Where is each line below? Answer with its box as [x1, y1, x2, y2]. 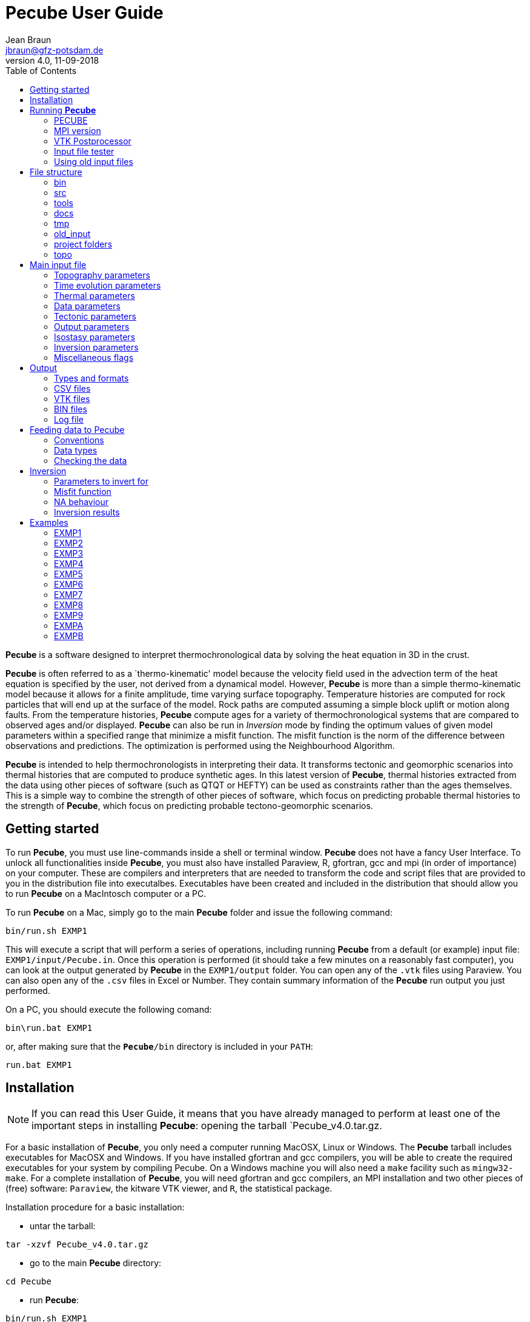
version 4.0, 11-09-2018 [5, 55, 99, 65]
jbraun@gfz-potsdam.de [5, 44, 104, 55]
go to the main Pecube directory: [30, 1258, 162, 1269]
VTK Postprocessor [54, 135, 131, 146]
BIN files [54, 403, 87, 414]
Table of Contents [5, 65, 77, 76]
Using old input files [54, 156, 133, 167]
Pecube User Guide [5, 2, 164, 23]
